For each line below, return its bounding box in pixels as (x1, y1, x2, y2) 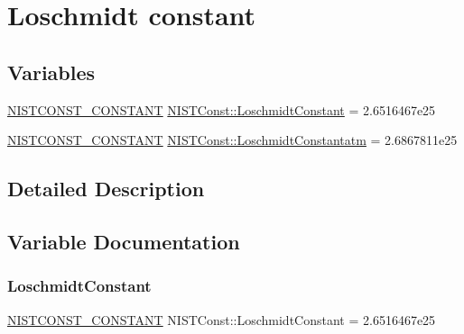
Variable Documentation (7, 227, 240, 255)
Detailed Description (7, 175, 205, 203)
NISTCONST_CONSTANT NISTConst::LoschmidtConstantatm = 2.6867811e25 (7, 131, 458, 149)
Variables (7, 58, 96, 86)
